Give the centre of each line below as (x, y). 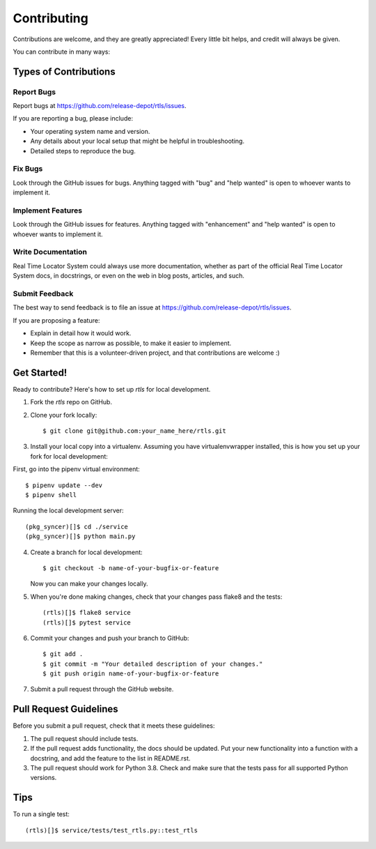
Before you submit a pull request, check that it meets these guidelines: (114, 726)
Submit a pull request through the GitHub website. (102, 689)
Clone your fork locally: (64, 415)
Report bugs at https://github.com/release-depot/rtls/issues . (100, 106)
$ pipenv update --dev (64, 485)
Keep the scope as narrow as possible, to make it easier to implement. (131, 343)
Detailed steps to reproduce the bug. (83, 151)
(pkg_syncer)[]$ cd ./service (77, 527)
